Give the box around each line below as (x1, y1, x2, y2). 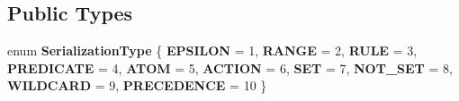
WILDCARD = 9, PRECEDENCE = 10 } (7, 76, 267, 95)
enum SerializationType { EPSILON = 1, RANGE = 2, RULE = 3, (7, 41, 418, 60)
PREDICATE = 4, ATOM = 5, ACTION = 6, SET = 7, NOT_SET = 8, (7, 58, 453, 77)
